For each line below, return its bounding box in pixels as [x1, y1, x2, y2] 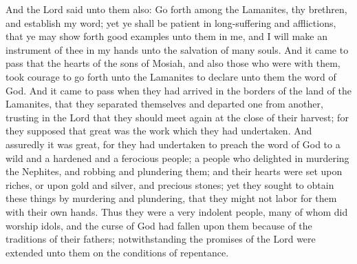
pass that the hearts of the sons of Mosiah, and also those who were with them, [6, 56, 340, 70]
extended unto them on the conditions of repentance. [6, 245, 229, 259]
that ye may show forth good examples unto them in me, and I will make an [6, 29, 327, 43]
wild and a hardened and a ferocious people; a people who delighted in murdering [6, 150, 349, 165]
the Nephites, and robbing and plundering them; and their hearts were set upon [6, 164, 343, 179]
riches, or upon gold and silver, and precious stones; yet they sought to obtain [6, 177, 334, 192]
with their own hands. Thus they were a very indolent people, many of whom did [6, 204, 348, 219]
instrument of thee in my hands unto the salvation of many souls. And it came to [6, 42, 349, 57]
